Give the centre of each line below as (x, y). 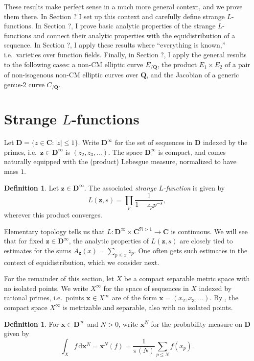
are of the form (134, 298)
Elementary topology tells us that (54, 231)
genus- (13, 84)
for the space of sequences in (146, 288)
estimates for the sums (38, 250)
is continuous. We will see (209, 231)
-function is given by (194, 187)
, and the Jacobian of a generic (193, 75)
